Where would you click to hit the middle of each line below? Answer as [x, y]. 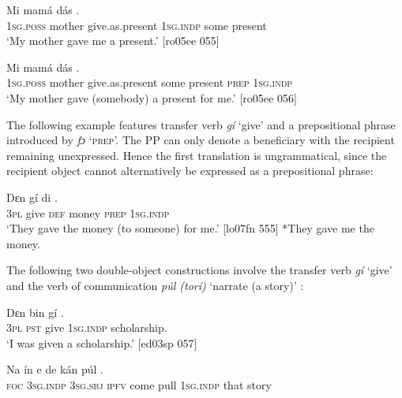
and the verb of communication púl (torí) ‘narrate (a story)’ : [155, 285]
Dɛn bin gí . [35, 312]
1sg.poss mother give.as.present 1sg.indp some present [137, 25]
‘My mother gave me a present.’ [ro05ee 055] [113, 41]
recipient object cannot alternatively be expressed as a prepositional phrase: [190, 171]
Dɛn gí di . [32, 197]
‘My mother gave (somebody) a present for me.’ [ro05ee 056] [152, 97]
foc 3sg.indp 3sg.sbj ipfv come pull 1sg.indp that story [139, 384]
